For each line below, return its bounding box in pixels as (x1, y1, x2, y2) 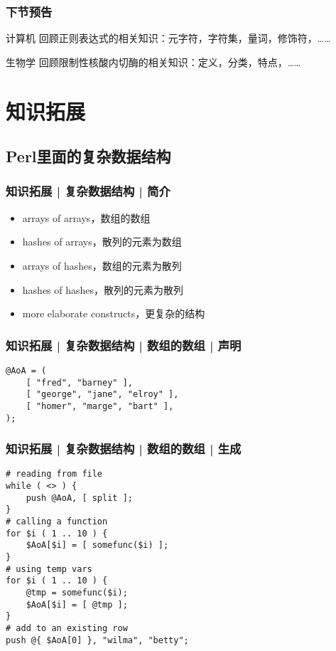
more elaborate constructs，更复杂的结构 (22, 306, 205, 321)
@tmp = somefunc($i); (26, 588, 128, 598)
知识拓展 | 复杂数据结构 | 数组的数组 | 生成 (6, 440, 242, 457)
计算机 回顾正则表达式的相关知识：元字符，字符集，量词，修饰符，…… (6, 31, 331, 46)
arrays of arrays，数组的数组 (22, 210, 151, 225)
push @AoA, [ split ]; (26, 492, 133, 503)
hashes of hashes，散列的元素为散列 (22, 282, 184, 297)
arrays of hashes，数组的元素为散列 (22, 258, 182, 272)
